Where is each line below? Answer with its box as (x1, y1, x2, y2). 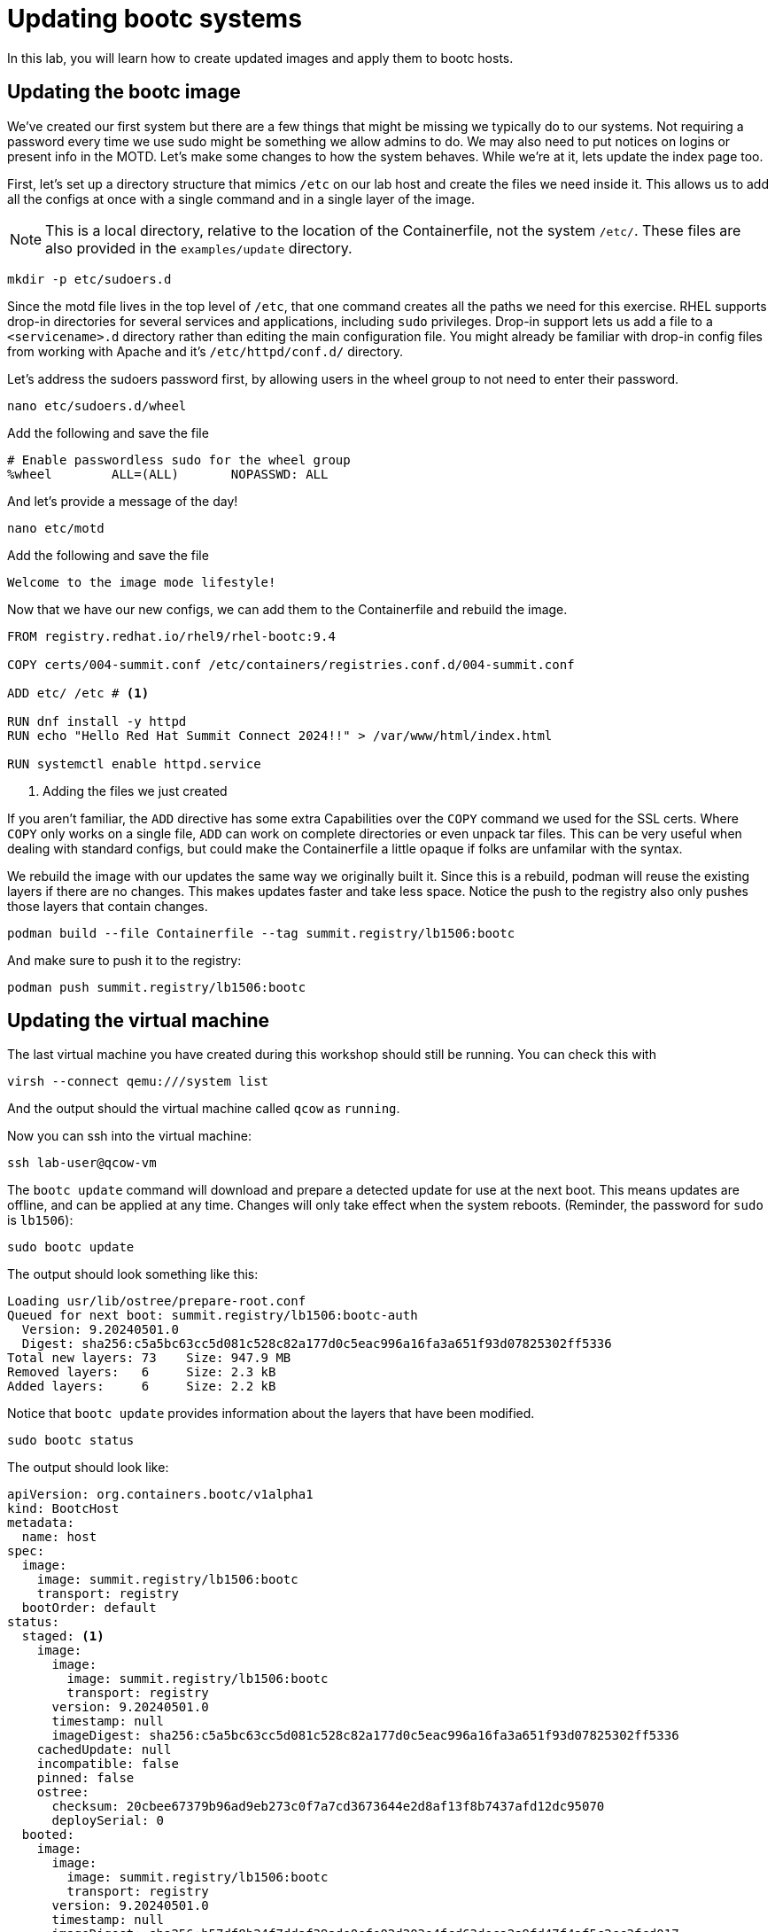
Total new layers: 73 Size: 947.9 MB (7, 1351, 291, 1366)
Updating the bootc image (7, 81, 241, 104)
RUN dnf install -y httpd (7, 713, 187, 728)
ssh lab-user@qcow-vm (7, 1156, 157, 1171)
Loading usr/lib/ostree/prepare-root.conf (7, 1294, 306, 1309)
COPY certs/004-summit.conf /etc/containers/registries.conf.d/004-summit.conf (7, 657, 575, 672)
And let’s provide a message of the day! (7, 493, 238, 509)
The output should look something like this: (7, 1266, 259, 1282)
